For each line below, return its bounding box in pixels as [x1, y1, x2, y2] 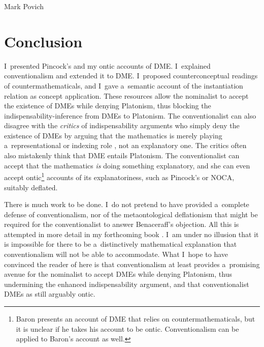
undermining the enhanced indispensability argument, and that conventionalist [4, 278, 249, 289]
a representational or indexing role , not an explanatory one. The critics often [4, 140, 247, 151]
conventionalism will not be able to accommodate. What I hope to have [4, 249, 228, 259]
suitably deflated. [4, 182, 58, 192]
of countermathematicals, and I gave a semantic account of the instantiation [4, 80, 243, 91]
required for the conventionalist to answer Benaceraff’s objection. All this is [4, 219, 239, 229]
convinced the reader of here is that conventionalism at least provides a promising [4, 258, 260, 269]
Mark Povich [4, 1, 44, 11]
